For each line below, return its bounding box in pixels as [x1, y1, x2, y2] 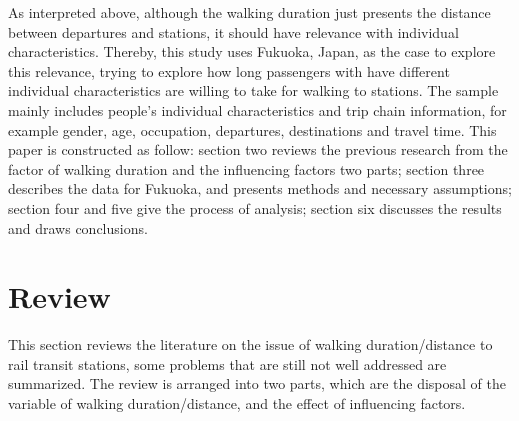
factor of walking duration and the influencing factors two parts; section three [8, 158, 485, 179]
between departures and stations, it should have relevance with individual [8, 21, 459, 42]
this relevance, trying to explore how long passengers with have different [8, 60, 450, 81]
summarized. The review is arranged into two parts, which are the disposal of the [8, 373, 506, 394]
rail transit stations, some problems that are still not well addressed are [8, 353, 447, 374]
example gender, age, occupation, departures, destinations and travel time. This [8, 119, 497, 140]
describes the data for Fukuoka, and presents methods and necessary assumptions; [8, 178, 512, 199]
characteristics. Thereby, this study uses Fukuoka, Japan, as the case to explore [8, 41, 496, 62]
